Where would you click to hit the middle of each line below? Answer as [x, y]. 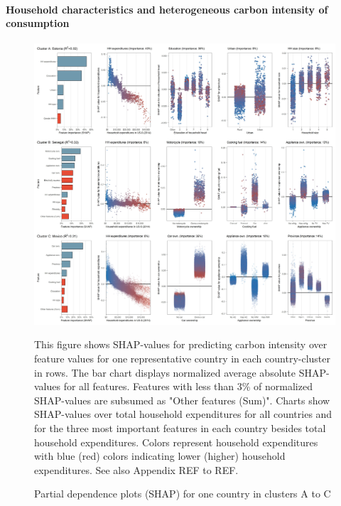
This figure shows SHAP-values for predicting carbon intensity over [181, 344]
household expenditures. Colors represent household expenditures [176, 442]
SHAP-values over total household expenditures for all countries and [183, 414]
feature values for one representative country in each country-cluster [182, 358]
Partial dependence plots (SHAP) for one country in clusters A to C [183, 494]
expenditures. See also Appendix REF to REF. [136, 469]
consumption [38, 23]
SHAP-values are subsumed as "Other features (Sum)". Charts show [182, 400]
